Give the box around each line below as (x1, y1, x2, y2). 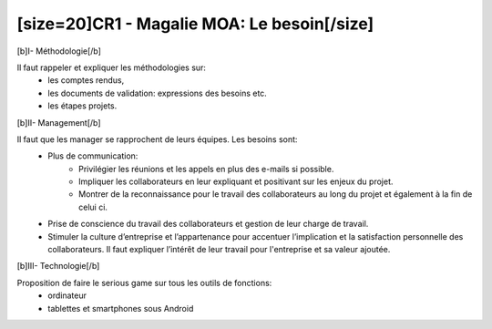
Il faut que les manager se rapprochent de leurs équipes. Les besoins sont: (16, 133, 298, 145)
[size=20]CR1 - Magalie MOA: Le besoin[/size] (16, 14, 374, 34)
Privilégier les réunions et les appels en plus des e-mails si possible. (78, 163, 334, 174)
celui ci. (78, 201, 108, 212)
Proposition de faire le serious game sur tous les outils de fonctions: (16, 277, 272, 288)
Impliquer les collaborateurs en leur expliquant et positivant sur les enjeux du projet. (78, 176, 394, 187)
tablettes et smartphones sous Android (47, 303, 194, 314)
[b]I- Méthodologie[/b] (16, 46, 102, 57)
